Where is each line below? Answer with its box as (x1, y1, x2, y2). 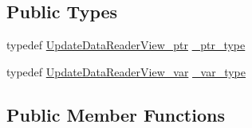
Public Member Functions (6, 102, 225, 126)
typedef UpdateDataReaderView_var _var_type (6, 63, 246, 80)
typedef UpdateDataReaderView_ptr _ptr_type (6, 37, 246, 53)
